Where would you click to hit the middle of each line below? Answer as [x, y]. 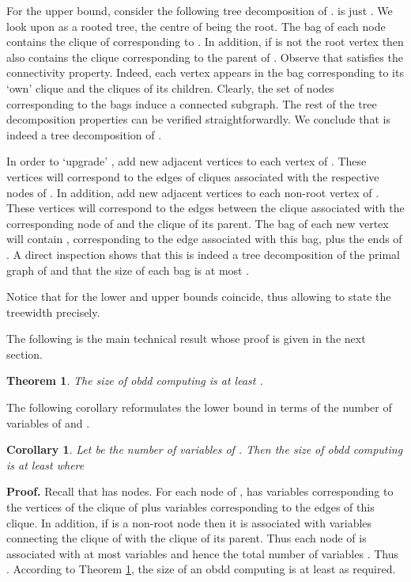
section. [25, 354]
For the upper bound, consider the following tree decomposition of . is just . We [200, 10]
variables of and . [48, 422]
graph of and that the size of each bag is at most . [128, 270]
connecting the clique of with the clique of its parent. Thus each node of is [187, 538]
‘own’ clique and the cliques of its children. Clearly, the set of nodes [170, 87]
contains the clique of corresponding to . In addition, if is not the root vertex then [205, 42]
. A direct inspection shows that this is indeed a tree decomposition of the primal [203, 254]
